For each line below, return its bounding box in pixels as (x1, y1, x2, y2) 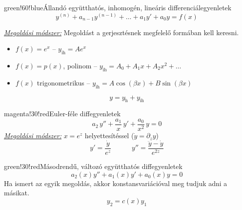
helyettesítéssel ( (84, 130, 134, 141)
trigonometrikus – (37, 77, 90, 87)
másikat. (4, 188, 29, 198)
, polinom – (63, 61, 97, 70)
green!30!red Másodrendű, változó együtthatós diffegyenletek (4, 161, 182, 171)
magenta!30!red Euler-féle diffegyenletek (4, 108, 121, 119)
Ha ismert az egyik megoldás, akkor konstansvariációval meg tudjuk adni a (4, 178, 227, 188)
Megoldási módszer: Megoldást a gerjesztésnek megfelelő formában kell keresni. (4, 27, 239, 37)
